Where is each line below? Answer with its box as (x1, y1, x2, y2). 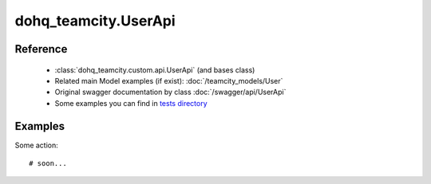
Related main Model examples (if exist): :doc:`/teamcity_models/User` (54, 76, 283, 85)
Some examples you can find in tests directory (54, 98, 208, 108)
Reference (14, 42, 68, 56)
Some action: (14, 140, 59, 150)
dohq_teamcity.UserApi (14, 12, 176, 29)
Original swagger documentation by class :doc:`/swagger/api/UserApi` (54, 88, 287, 97)
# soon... (29, 159, 67, 168)
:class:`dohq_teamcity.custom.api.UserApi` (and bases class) (54, 65, 255, 75)
